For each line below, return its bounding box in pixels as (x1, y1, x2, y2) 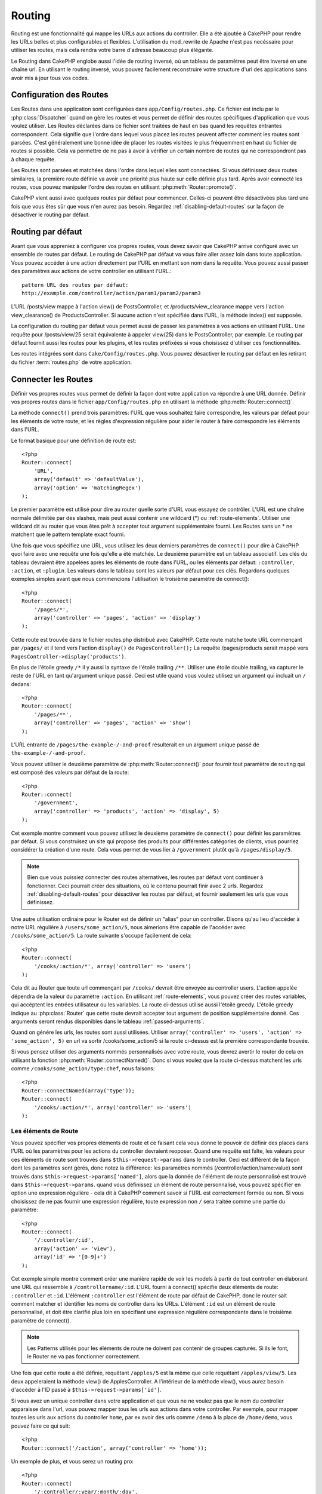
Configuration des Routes (11, 90, 109, 100)
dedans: (11, 680, 31, 687)
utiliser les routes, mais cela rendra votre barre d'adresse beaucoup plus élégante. (11, 47, 214, 54)
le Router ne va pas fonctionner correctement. (27, 1353, 141, 1360)
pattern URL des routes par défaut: (21, 281, 129, 288)
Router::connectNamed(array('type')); (21, 1087, 135, 1094)
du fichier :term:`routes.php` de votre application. (11, 359, 132, 366)
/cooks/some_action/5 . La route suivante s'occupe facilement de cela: (11, 932, 192, 939)
